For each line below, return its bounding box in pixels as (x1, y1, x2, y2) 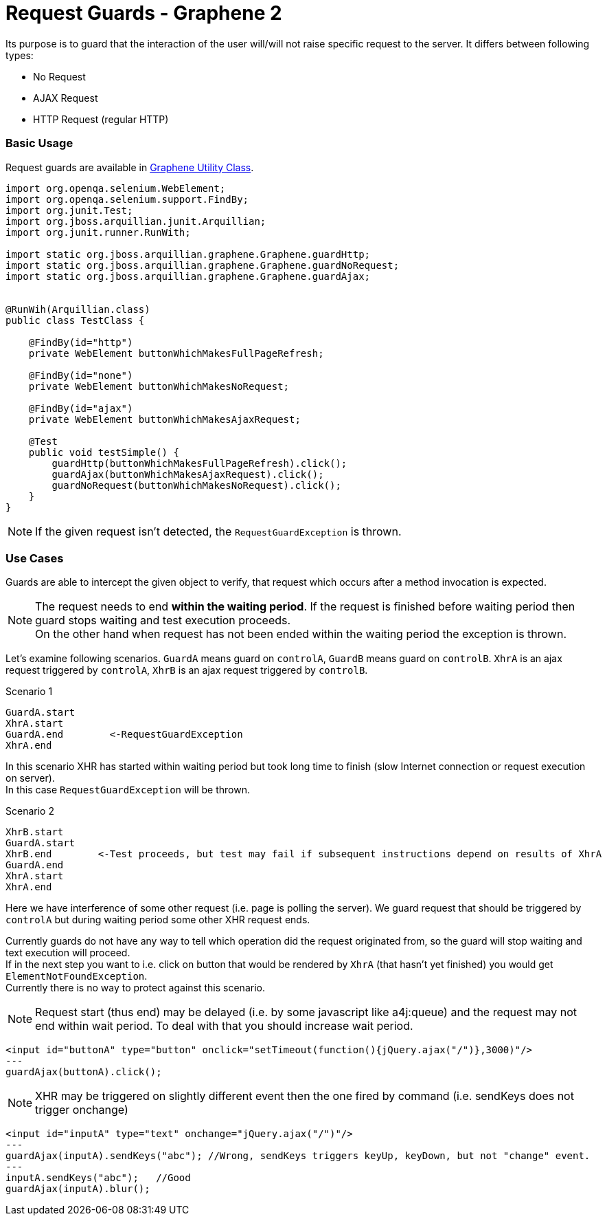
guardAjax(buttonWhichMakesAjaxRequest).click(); (51, 468, 324, 480)
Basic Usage (5, 136, 73, 151)
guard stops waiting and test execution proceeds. (35, 613, 291, 628)
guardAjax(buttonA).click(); (5, 1066, 162, 1078)
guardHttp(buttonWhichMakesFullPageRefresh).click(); (51, 457, 347, 469)
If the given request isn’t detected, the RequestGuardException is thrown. (35, 524, 402, 538)
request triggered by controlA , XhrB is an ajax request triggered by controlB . (5, 664, 368, 676)
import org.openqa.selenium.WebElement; (5, 182, 226, 194)
